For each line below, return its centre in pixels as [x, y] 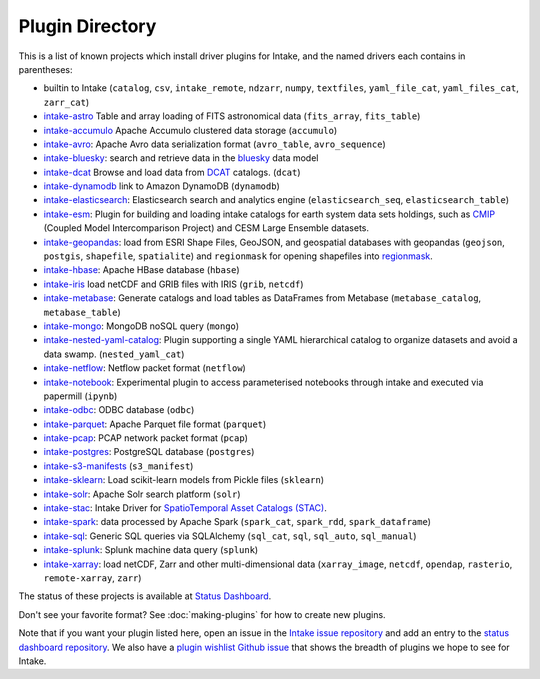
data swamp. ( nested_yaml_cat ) [114, 354]
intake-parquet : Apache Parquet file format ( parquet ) [155, 424]
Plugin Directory [87, 26]
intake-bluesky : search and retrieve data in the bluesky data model [181, 158]
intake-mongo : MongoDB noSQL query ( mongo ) [141, 326]
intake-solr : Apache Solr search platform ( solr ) [142, 494]
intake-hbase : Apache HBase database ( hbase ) [141, 270]
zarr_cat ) [66, 102]
